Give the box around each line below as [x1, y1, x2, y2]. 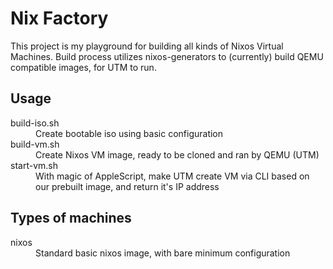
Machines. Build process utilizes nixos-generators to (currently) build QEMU [10, 50, 324, 62]
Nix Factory [10, 7, 109, 30]
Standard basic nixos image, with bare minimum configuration [35, 247, 291, 259]
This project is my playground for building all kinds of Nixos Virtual [10, 40, 284, 52]
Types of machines [10, 210, 132, 227]
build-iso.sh [10, 117, 60, 129]
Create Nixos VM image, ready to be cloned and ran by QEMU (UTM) [35, 148, 320, 161]
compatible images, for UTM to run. [10, 61, 157, 73]
